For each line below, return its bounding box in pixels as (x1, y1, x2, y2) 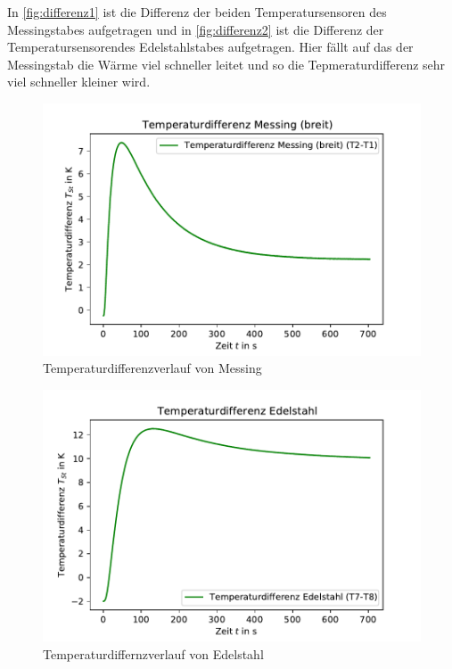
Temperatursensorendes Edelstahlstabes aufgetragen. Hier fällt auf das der (7, 37, 414, 56)
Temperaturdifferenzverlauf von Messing (43, 359, 262, 377)
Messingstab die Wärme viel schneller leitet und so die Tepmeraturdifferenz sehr (7, 54, 446, 73)
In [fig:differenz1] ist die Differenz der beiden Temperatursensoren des (7, 3, 387, 21)
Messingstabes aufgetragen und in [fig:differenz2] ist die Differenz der (7, 20, 384, 38)
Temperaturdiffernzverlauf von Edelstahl (43, 645, 264, 664)
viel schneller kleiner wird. (7, 72, 151, 91)
